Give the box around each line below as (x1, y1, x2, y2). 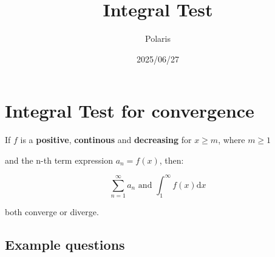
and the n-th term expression (5, 153, 113, 166)
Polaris (145, 32, 171, 45)
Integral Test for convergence (5, 98, 254, 123)
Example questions (5, 235, 125, 254)
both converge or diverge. (5, 205, 99, 218)
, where (218, 133, 245, 146)
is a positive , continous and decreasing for (20, 133, 192, 146)
